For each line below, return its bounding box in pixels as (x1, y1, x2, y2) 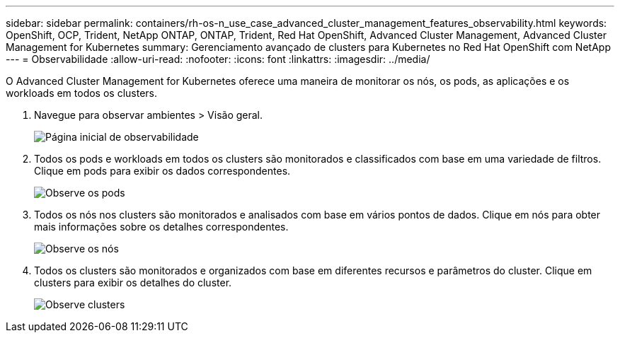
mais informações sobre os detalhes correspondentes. (34, 221, 289, 233)
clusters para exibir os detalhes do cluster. (34, 276, 232, 289)
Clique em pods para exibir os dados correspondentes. (34, 165, 291, 177)
